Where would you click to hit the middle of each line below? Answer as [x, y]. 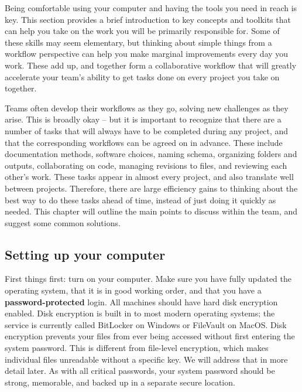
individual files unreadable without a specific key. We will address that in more [146, 359]
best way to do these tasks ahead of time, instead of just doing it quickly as [140, 200]
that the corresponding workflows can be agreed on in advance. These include [144, 142]
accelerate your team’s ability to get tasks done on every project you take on [142, 76]
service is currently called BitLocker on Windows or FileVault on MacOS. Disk [146, 324]
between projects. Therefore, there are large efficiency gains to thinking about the [151, 188]
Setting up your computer [85, 254]
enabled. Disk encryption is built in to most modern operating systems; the [140, 313]
